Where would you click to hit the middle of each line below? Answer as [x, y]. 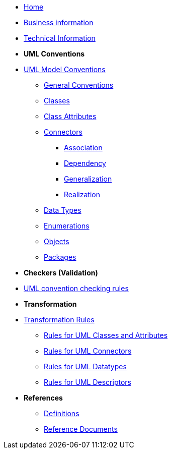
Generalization [88, 179]
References [43, 398]
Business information [59, 22]
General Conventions [79, 85]
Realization [82, 194]
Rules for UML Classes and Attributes [106, 335]
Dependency [85, 163]
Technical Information [60, 38]
